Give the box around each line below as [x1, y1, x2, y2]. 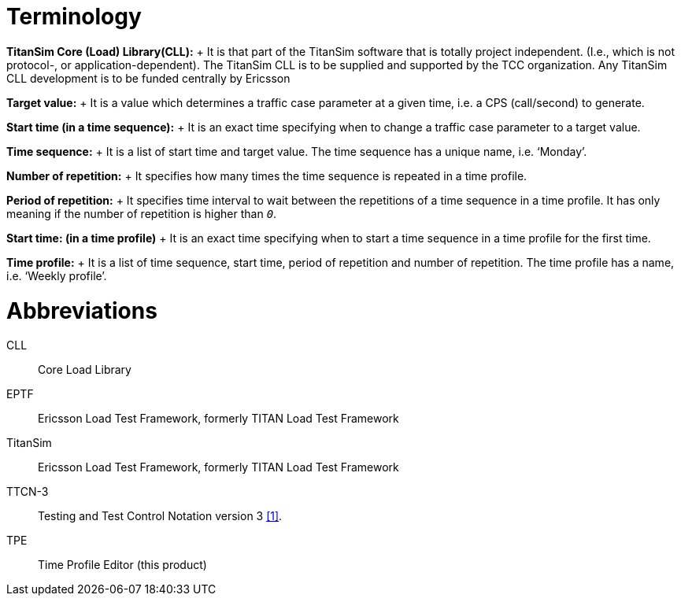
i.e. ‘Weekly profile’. [6, 268, 107, 283]
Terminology [6, 3, 142, 30]
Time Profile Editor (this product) [38, 558, 207, 572]
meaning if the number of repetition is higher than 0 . [6, 206, 277, 220]
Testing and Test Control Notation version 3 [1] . [38, 509, 283, 523]
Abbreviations [6, 297, 157, 324]
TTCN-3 [6, 485, 49, 499]
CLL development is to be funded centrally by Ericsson [6, 71, 291, 85]
